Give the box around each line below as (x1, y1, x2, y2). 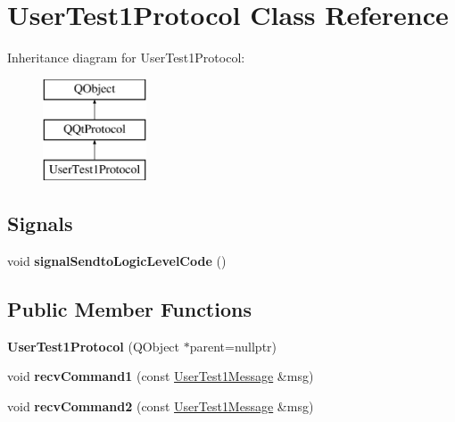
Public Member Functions (7, 294, 252, 322)
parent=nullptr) (189, 336, 277, 355)
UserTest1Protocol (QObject (7, 336, 180, 355)
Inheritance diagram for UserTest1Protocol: (7, 48, 245, 67)
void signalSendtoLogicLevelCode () (7, 251, 227, 269)
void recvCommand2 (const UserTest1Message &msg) (7, 396, 314, 415)
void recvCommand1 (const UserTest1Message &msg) (7, 367, 314, 385)
